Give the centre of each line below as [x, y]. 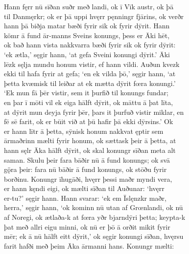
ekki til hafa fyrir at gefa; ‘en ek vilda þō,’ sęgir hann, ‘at [90, 74]
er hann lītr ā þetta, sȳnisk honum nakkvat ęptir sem [84, 131]
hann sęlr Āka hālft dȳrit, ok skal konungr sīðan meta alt [90, 150]
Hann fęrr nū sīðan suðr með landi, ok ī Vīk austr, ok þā [89, 6]
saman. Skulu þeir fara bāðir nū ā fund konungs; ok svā [87, 159]
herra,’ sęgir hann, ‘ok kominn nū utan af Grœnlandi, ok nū [94, 207]
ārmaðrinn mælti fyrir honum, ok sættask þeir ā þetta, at [90, 140]
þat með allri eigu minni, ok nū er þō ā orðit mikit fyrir [87, 226]
